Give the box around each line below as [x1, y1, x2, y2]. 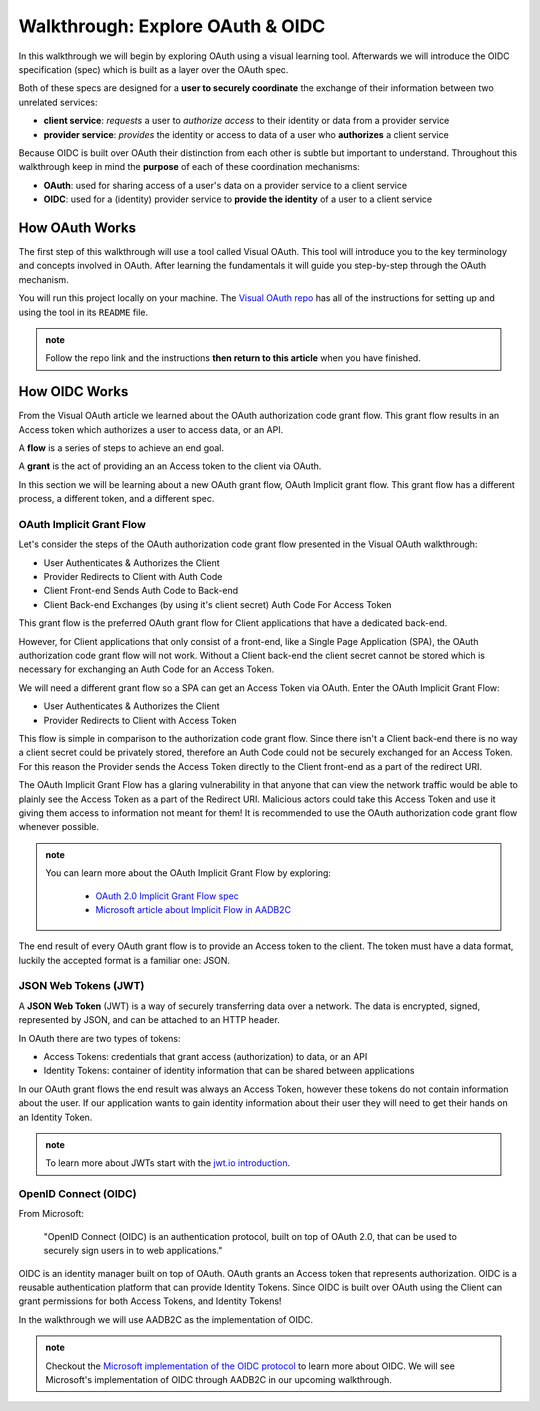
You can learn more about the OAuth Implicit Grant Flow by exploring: [45, 867, 332, 879]
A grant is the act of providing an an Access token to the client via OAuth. [18, 460, 322, 472]
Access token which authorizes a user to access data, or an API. [18, 423, 284, 435]
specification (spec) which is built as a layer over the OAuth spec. [18, 63, 289, 75]
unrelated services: [18, 96, 98, 108]
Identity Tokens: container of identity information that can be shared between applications [43, 1065, 415, 1077]
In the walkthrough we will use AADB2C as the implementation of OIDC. [18, 1313, 314, 1325]
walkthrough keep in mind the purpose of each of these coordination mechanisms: [18, 161, 360, 173]
